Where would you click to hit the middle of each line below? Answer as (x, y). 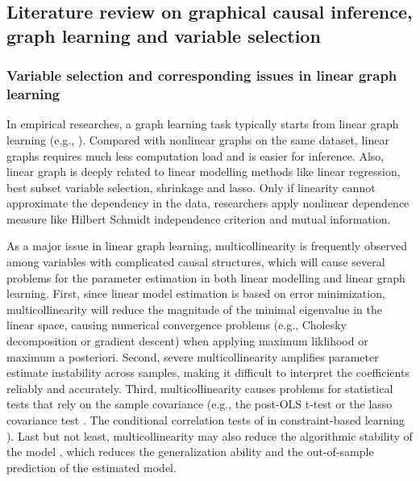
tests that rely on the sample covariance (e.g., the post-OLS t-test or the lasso (200, 404)
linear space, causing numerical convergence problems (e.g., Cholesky (177, 325)
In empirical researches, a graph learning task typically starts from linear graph (203, 124)
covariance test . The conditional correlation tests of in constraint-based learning (206, 420)
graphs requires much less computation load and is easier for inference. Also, (195, 155)
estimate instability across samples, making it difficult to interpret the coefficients (208, 372)
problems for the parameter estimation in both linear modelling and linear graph (206, 277)
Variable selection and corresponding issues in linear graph (202, 75)
